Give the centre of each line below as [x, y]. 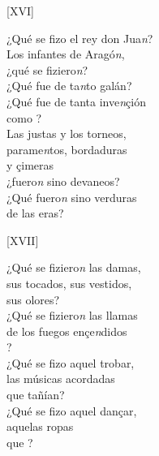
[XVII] [23, 240]
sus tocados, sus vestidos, [69, 283]
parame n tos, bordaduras [67, 149]
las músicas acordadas [61, 379]
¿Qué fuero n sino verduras [72, 197]
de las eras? [35, 213]
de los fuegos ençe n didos [67, 331]
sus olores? [33, 299]
